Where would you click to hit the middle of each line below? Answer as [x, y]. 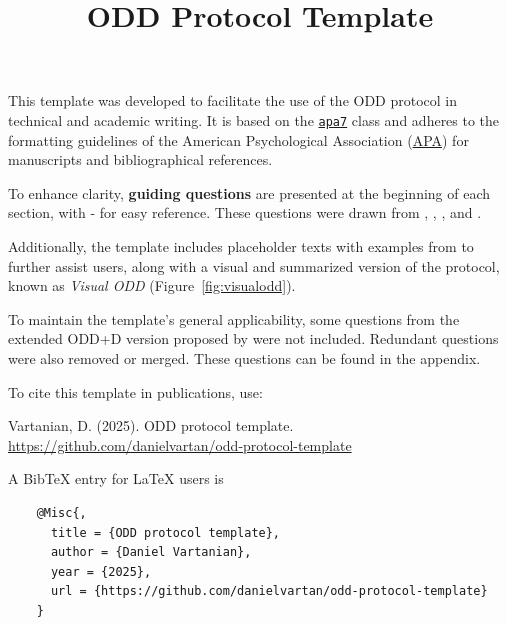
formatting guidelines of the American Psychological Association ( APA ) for [238, 139]
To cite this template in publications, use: [135, 391]
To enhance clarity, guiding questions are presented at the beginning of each [249, 192]
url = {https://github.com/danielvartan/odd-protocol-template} [269, 591]
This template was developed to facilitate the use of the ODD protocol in [233, 100]
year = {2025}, [101, 571]
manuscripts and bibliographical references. [140, 159]
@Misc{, [61, 512]
